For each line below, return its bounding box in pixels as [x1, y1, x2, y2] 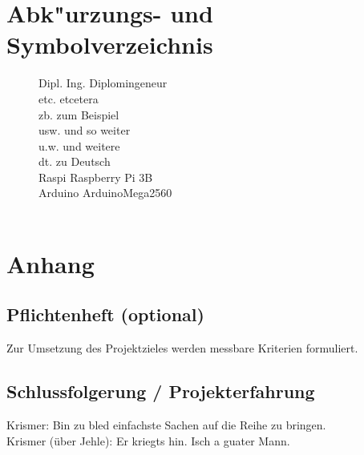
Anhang [6, 247, 95, 280]
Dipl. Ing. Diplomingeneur [38, 74, 168, 91]
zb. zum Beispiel [38, 106, 119, 123]
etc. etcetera [38, 90, 99, 107]
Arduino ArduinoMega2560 [38, 184, 172, 201]
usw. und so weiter [38, 122, 131, 139]
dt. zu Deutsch [38, 153, 111, 170]
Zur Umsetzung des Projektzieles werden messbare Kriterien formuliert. [6, 340, 358, 356]
